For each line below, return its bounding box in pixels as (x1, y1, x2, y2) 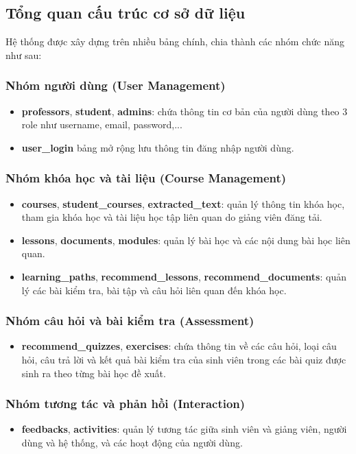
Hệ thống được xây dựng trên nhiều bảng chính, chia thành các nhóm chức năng (5, 34, 344, 49)
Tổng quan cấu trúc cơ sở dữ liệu (5, 2, 246, 23)
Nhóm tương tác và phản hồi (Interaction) (5, 395, 246, 412)
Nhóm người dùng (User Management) (5, 77, 226, 94)
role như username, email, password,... (21, 117, 182, 132)
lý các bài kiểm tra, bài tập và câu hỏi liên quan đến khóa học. (21, 283, 287, 297)
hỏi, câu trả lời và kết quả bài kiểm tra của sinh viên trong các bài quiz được (21, 352, 346, 366)
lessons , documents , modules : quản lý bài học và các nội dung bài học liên (21, 232, 351, 247)
